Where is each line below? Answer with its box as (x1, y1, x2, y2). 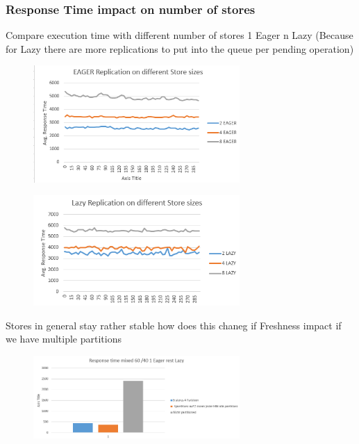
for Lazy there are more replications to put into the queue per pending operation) (6, 41, 354, 56)
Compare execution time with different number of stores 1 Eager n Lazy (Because (6, 28, 353, 42)
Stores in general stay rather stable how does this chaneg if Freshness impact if (6, 318, 342, 332)
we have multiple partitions (6, 331, 122, 346)
